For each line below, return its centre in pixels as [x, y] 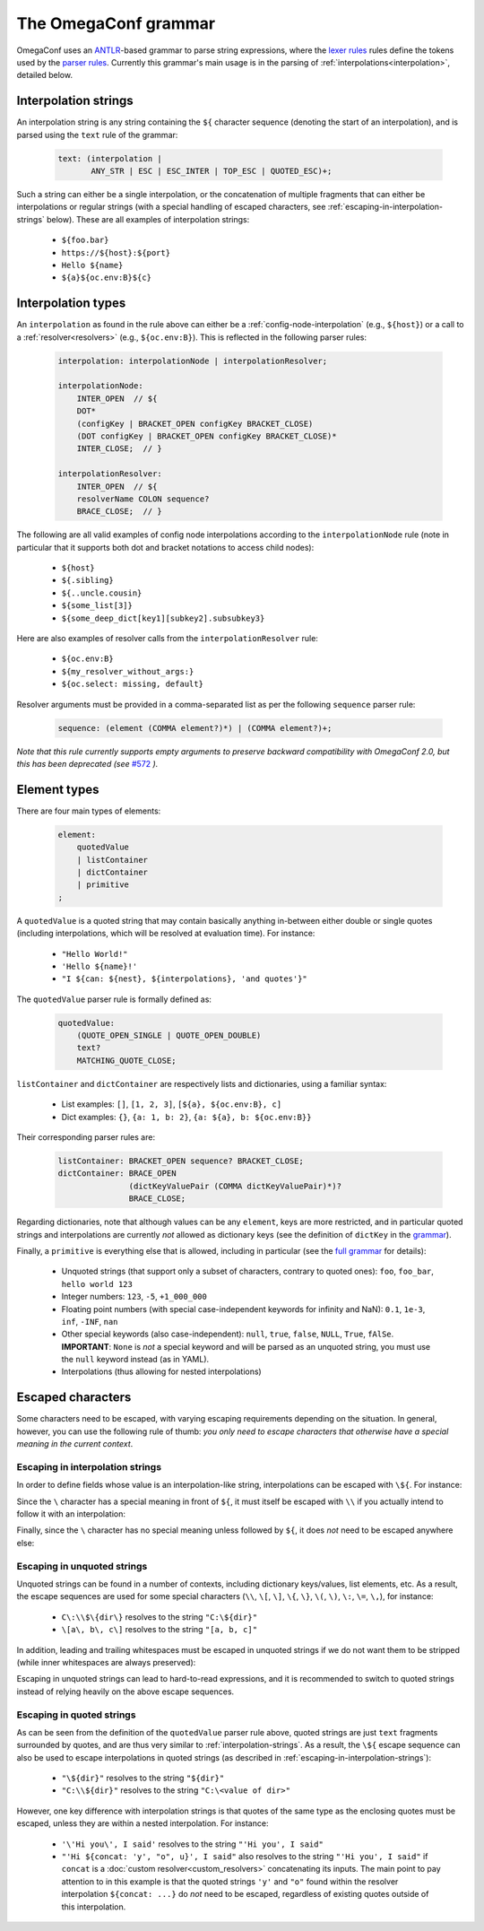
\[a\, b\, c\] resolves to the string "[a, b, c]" [160, 1630]
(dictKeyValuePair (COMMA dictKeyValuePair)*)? [235, 1186]
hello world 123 [97, 1284]
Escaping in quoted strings [76, 1715]
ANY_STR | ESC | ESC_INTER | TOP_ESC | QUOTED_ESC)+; [212, 171]
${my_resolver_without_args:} [128, 671]
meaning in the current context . [75, 1444]
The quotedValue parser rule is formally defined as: [114, 999]
